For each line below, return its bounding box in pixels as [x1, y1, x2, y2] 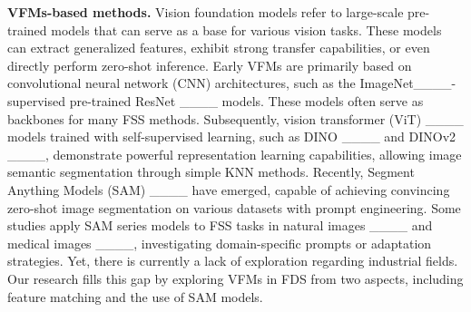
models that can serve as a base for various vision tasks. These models [51, 20, 442, 39]
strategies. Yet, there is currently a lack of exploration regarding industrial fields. [7, 251, 458, 270]
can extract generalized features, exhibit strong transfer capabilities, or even [7, 38, 430, 57]
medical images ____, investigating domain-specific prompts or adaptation [7, 233, 432, 252]
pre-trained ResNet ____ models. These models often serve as [69, 91, 424, 110]
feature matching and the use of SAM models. [7, 287, 263, 306]
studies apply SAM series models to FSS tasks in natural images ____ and [7, 216, 433, 235]
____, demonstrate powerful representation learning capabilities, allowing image [7, 144, 462, 163]
